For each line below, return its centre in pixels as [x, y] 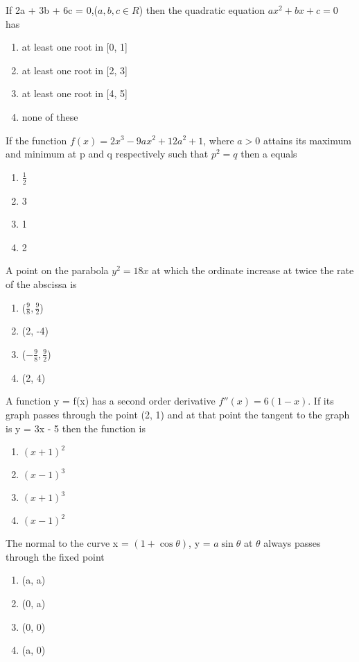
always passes [292, 543]
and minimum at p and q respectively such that [107, 154]
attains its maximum [307, 140]
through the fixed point [55, 556]
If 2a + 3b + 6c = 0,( [52, 10]
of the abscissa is [41, 283]
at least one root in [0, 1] [75, 47]
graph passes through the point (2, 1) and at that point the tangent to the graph [178, 414]
